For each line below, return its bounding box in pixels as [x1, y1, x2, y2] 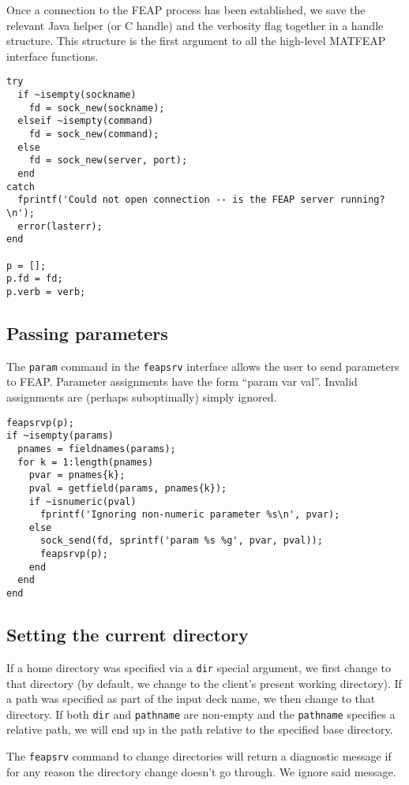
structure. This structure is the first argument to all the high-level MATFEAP [6, 32, 386, 49]
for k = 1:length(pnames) [17, 456, 154, 468]
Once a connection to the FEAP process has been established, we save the [6, 2, 366, 17]
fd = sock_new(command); [28, 129, 159, 140]
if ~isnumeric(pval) [28, 495, 137, 507]
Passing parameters [6, 320, 168, 345]
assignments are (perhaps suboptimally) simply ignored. [6, 388, 277, 405]
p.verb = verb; [6, 286, 86, 297]
